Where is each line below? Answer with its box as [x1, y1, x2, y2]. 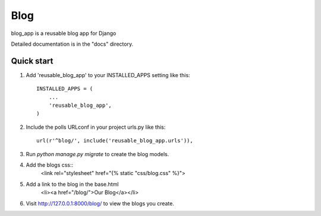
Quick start [11, 56, 53, 66]
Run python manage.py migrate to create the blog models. [26, 150, 169, 157]
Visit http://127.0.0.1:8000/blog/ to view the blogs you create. [26, 199, 175, 207]
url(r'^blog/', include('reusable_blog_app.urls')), [36, 137, 193, 144]
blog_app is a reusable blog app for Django [11, 30, 117, 37]
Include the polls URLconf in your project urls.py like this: [26, 123, 166, 131]
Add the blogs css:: [26, 161, 74, 169]
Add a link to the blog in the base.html [26, 180, 119, 188]
